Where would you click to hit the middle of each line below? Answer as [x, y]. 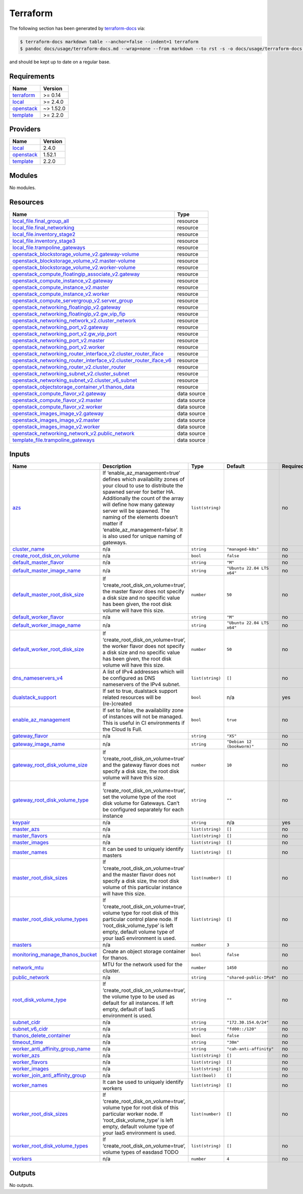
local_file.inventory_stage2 [44, 234]
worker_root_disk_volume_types [50, 1146]
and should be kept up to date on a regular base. [60, 62]
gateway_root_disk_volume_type [50, 800]
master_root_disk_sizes [40, 878]
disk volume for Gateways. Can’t [141, 803]
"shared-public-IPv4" [251, 977]
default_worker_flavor [38, 617]
